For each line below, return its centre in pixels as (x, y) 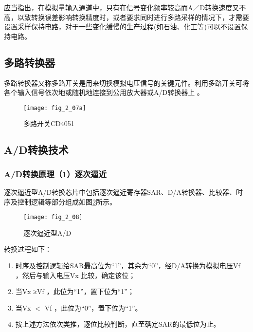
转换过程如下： (28, 249)
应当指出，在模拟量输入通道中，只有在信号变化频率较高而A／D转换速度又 (122, 7)
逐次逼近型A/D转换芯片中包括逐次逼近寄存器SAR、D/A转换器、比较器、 (120, 192)
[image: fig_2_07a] (55, 108)
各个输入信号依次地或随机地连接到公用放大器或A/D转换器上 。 (104, 92)
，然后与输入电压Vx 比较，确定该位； (75, 275)
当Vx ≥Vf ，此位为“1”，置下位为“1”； (75, 291)
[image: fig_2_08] (53, 217)
